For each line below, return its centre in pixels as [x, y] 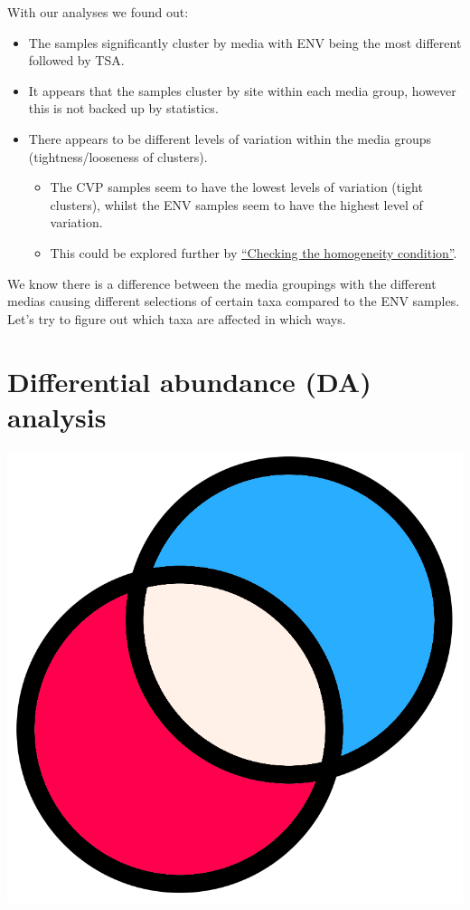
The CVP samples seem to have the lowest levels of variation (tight [236, 187]
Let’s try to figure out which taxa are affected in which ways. [177, 318]
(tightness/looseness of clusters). [118, 156]
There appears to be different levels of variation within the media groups [230, 138]
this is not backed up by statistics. [123, 108]
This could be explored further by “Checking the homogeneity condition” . [254, 252]
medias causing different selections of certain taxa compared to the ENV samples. [234, 301]
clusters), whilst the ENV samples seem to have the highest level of [236, 204]
